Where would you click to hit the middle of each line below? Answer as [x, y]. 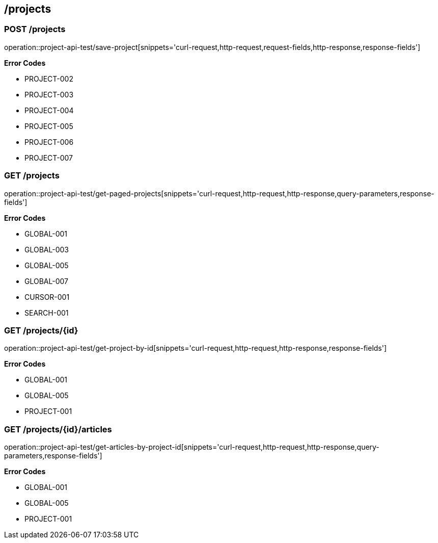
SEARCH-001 [47, 313]
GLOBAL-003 [47, 249]
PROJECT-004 [49, 110]
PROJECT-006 [49, 142]
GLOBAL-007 [46, 281]
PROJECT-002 [49, 79]
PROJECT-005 [49, 126]
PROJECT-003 [49, 94]
